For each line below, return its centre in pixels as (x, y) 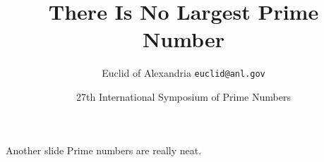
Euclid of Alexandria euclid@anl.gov (184, 73)
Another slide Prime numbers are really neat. (104, 150)
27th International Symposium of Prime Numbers (184, 96)
